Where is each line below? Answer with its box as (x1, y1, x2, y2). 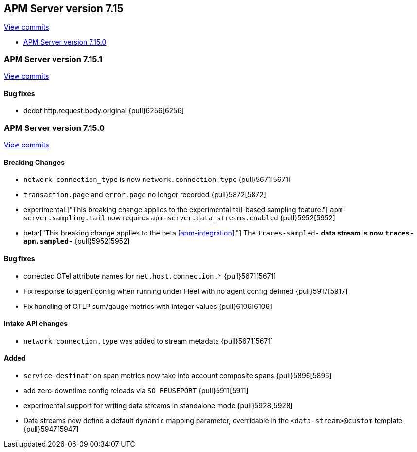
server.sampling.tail (23, 214, 106, 222)
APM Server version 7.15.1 (4, 54, 103, 64)
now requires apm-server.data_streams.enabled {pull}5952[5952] (107, 214, 335, 222)
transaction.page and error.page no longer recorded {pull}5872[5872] (23, 190, 266, 199)
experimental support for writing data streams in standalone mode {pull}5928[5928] (23, 401, 293, 410)
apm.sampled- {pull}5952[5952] (23, 237, 130, 246)
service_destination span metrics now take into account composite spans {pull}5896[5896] (23, 371, 332, 380)
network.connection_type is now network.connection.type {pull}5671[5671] (23, 175, 291, 184)
